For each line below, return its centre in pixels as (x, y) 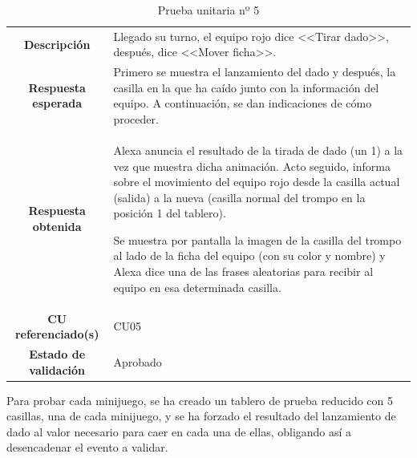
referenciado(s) (57, 334)
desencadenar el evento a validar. (87, 447)
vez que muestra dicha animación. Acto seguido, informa (252, 166)
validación (57, 369)
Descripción (57, 44)
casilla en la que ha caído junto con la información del (246, 87)
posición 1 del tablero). (170, 213)
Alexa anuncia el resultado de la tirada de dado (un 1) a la (258, 150)
